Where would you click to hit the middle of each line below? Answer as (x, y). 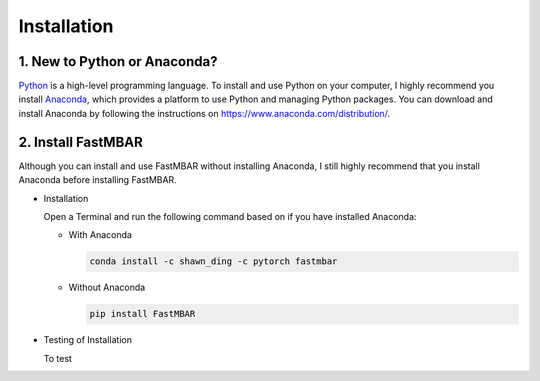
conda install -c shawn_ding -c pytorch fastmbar (213, 261)
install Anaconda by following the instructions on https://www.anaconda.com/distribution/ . (204, 113)
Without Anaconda (107, 287)
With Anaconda (100, 235)
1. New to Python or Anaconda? (118, 61)
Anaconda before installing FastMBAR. (97, 180)
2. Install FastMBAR (81, 141)
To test (57, 358)
